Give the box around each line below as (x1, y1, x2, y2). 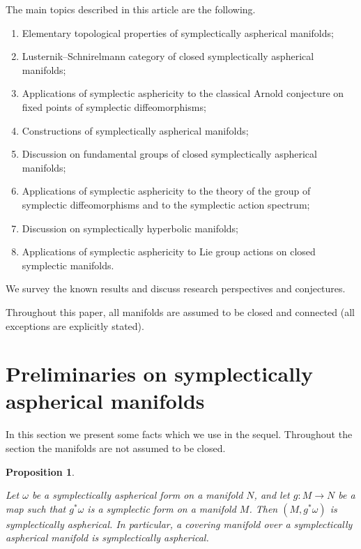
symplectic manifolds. (22, 257, 114, 272)
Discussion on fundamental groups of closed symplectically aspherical (22, 146, 317, 161)
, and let (254, 488, 290, 502)
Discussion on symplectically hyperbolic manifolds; (22, 220, 238, 235)
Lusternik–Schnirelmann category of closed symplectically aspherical (22, 49, 314, 63)
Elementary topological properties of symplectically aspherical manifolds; (22, 25, 334, 40)
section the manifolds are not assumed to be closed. (6, 441, 226, 455)
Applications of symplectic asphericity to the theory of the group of (22, 183, 311, 198)
